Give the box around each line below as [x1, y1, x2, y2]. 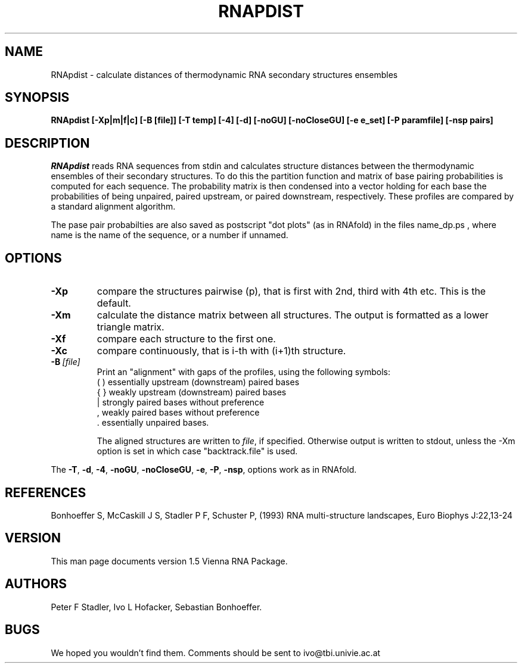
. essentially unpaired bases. [97, 417, 209, 428]
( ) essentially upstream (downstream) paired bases [97, 377, 300, 388]
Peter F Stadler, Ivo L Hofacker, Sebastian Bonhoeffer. [51, 601, 262, 612]
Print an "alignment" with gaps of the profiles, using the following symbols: [97, 367, 390, 377]
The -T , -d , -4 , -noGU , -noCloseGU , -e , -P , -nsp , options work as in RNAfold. [51, 464, 357, 475]
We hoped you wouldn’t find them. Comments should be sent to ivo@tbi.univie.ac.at [51, 647, 381, 658]
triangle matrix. [97, 321, 164, 333]
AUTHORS [5, 576, 67, 592]
